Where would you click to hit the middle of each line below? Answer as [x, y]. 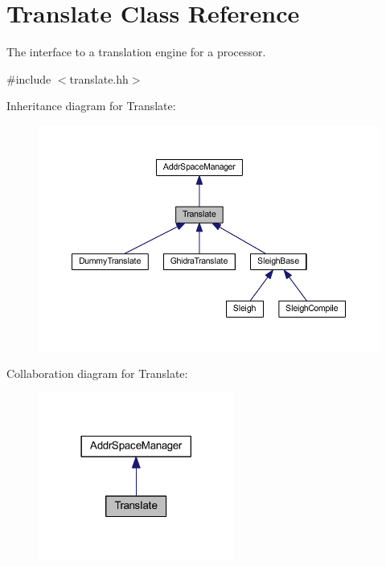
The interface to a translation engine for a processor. [136, 52]
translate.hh [99, 78]
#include [29, 78]
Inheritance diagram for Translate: [91, 106]
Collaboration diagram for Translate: [97, 373]
